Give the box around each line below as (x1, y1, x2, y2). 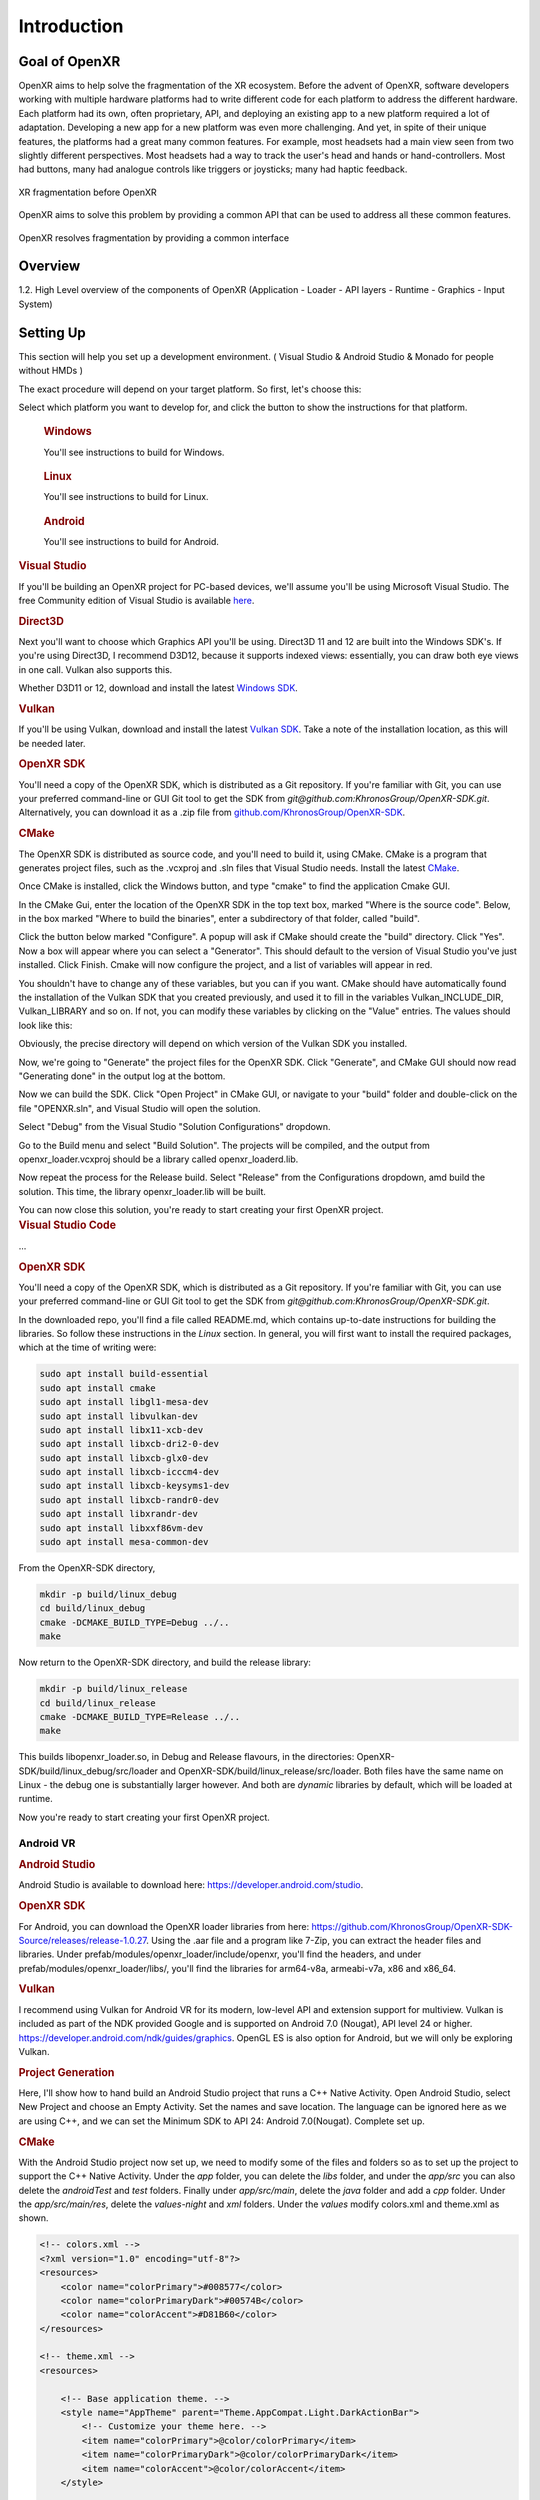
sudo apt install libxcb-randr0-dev (39, 1494, 220, 1505)
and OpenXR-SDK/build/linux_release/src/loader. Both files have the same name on (160, 1765, 504, 1777)
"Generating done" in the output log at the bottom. (18, 1070, 226, 1082)
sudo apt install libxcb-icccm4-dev (39, 1466, 220, 1478)
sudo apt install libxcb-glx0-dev (39, 1452, 209, 1464)
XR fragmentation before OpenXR (18, 186, 157, 198)
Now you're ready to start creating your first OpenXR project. (18, 1811, 270, 1823)
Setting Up (18, 324, 87, 341)
